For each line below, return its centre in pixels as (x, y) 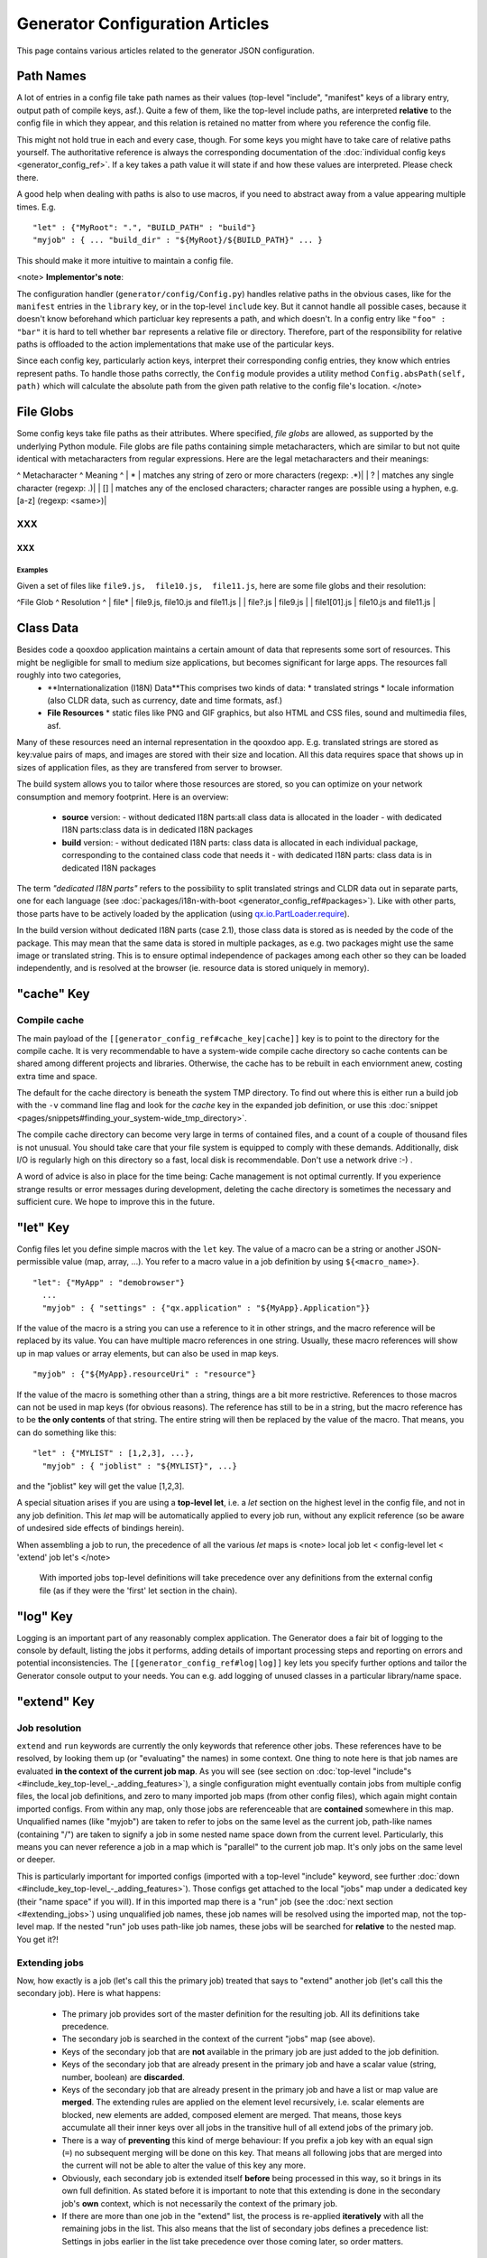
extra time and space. (57, 1076)
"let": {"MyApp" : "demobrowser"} (109, 1282)
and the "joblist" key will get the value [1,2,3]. (101, 1486)
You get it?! (37, 1939)
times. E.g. (36, 207)
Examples (32, 570)
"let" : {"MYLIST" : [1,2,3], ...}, (114, 1453)
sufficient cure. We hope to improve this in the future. (116, 1202)
